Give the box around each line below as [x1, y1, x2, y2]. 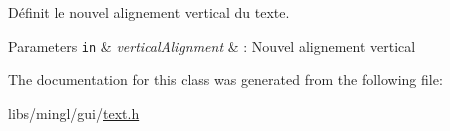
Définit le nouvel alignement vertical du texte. [8, 2, 290, 22]
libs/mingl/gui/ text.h [8, 102, 140, 123]
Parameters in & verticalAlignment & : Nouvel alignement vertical [8, 35, 416, 56]
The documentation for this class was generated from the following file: [8, 69, 443, 90]
